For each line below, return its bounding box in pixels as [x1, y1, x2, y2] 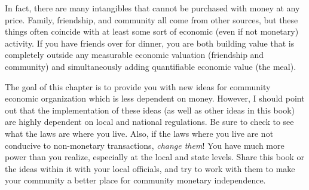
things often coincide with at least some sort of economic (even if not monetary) [5, 25, 299, 38]
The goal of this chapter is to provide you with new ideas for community [5, 80, 271, 93]
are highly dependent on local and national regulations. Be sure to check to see [5, 115, 294, 128]
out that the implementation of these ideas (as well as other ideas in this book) [5, 103, 295, 116]
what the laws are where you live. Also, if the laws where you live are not [5, 127, 274, 139]
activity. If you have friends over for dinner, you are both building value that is [5, 36, 295, 49]
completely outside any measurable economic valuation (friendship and [5, 48, 264, 61]
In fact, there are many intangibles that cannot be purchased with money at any [5, 2, 300, 14]
